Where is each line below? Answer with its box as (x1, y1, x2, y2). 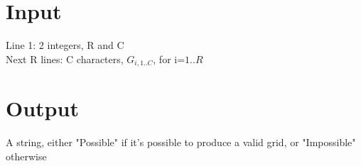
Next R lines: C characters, (6, 51, 124, 66)
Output (6, 94, 79, 123)
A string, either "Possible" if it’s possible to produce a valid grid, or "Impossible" (6, 135, 356, 150)
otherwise (6, 148, 47, 163)
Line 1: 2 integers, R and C (6, 38, 124, 52)
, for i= (153, 51, 185, 66)
